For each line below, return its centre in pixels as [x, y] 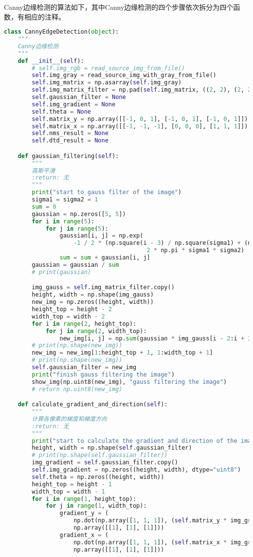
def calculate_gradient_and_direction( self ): [93, 405]
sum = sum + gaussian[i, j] [105, 258]
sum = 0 [44, 207]
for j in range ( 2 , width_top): [96, 331]
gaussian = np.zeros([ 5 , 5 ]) [79, 214]
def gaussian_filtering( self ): [68, 156]
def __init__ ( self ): [51, 61]
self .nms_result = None [70, 133]
